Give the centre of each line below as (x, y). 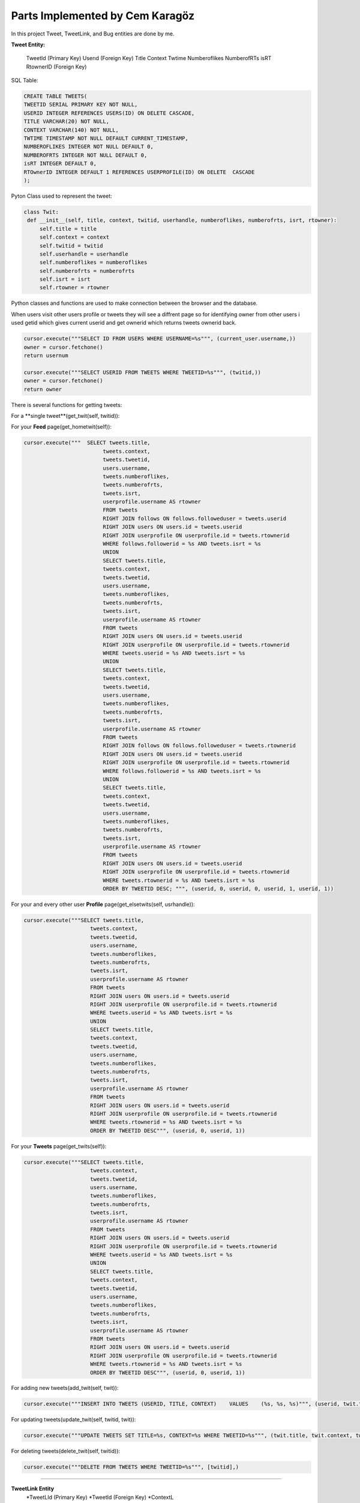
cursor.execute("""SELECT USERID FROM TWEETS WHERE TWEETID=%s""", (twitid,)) (142, 372)
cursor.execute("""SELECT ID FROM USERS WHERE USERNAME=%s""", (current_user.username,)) (160, 339)
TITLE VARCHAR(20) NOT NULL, (67, 121)
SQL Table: (25, 81)
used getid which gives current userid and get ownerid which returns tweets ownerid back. (124, 323)
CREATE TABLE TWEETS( (55, 96)
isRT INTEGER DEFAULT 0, (60, 164)
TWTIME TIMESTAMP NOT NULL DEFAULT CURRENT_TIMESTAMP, (106, 139)
